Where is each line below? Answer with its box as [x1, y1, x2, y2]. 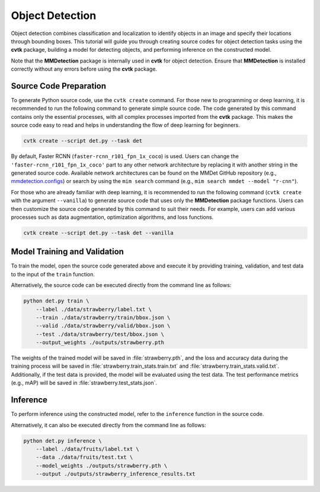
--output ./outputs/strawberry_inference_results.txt [36, 471, 196, 478]
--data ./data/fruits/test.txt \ [36, 454, 133, 461]
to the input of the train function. [11, 270, 95, 277]
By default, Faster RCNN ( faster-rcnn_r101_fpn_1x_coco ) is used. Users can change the [11, 153, 239, 160]
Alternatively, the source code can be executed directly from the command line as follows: [11, 282, 232, 289]
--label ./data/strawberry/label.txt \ [36, 306, 152, 313]
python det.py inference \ [23, 437, 102, 444]
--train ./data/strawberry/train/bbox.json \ [36, 314, 171, 321]
